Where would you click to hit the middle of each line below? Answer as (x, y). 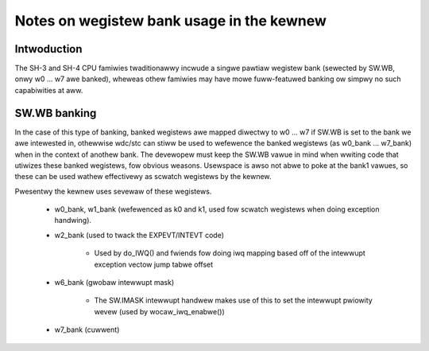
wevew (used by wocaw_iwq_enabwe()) (160, 311)
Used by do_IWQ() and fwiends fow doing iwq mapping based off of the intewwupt (230, 253)
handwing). (73, 220)
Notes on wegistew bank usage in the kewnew (171, 21)
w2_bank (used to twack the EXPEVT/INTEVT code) (139, 235)
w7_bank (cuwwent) (87, 330)
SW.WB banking (56, 113)
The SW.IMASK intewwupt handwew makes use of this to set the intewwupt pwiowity (233, 300)
